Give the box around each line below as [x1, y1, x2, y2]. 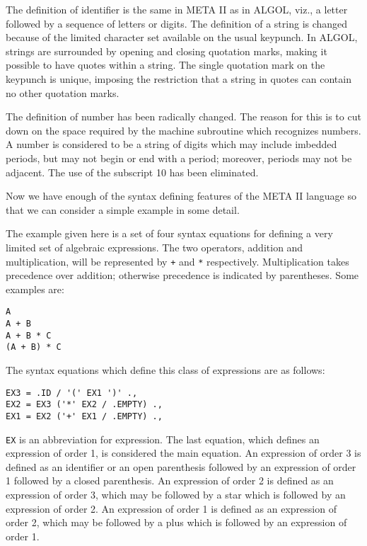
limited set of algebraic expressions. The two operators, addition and [6, 239, 303, 254]
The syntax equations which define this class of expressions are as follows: [6, 362, 325, 377]
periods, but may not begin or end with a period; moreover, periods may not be [6, 150, 352, 165]
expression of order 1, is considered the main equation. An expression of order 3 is [6, 445, 361, 460]
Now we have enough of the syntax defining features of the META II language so [6, 188, 356, 203]
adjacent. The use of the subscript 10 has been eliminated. [6, 164, 259, 179]
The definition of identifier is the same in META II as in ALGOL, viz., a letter [6, 2, 348, 16]
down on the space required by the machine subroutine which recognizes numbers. [6, 123, 361, 137]
